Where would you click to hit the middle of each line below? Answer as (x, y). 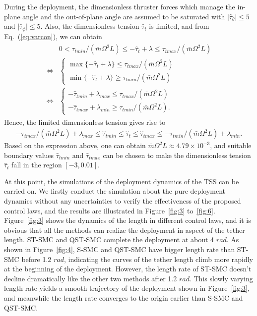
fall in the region (37, 165)
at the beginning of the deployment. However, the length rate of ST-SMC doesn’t (128, 269)
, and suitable (231, 145)
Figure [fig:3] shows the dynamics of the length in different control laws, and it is (128, 220)
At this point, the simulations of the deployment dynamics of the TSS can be (122, 181)
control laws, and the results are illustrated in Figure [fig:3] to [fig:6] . (110, 210)
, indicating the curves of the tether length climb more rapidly (159, 259)
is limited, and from (179, 26)
